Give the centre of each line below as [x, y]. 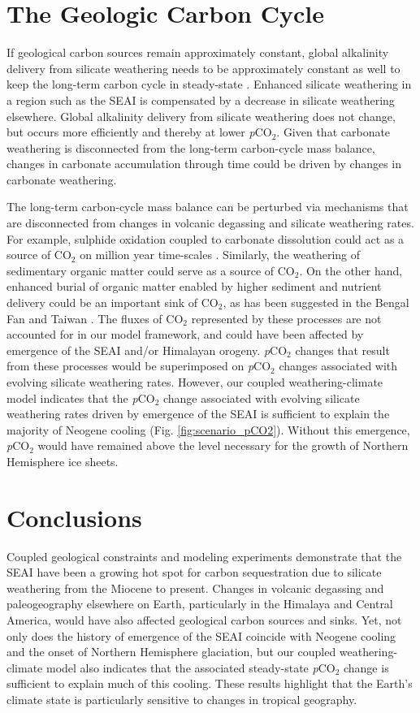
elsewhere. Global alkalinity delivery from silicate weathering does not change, [201, 116]
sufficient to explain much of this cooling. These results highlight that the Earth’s [210, 683]
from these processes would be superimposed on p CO [139, 366]
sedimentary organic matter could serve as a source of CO [151, 270]
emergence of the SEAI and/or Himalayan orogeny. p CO [147, 350]
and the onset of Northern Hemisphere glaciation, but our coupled [171, 652]
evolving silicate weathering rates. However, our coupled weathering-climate [195, 382]
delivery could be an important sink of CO [113, 302]
